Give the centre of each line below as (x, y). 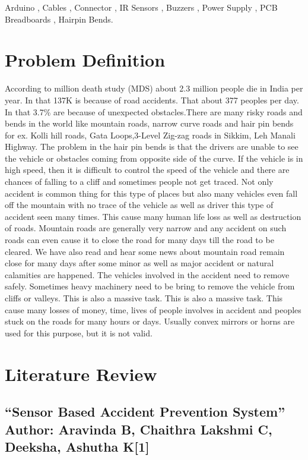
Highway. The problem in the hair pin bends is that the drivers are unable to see (152, 146)
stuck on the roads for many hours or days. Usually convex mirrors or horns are (150, 321)
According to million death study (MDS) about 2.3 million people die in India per (154, 88)
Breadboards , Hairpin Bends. (59, 19)
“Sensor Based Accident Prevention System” (145, 412)
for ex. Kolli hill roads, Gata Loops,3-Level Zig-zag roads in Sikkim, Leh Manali (150, 135)
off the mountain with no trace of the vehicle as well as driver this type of (139, 205)
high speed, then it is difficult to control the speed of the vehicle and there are (147, 170)
